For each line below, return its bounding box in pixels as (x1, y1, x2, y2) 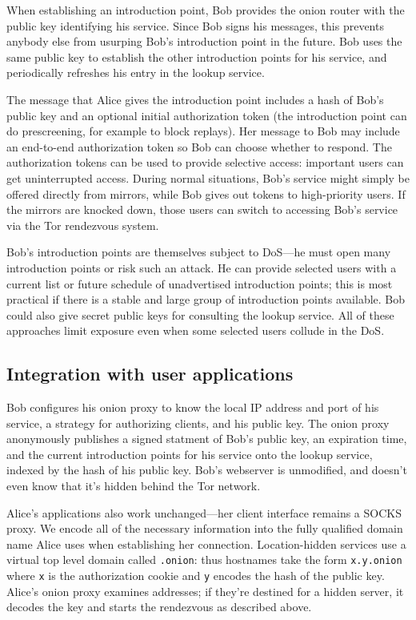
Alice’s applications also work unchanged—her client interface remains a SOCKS (6, 504, 402, 521)
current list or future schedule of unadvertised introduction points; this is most (6, 275, 393, 292)
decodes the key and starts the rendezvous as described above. (6, 598, 312, 615)
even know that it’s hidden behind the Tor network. (6, 477, 261, 494)
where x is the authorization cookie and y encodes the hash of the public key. (6, 567, 385, 584)
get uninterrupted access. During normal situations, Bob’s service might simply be (6, 169, 410, 186)
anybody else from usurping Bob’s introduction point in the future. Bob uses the (6, 33, 402, 50)
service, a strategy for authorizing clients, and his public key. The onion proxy (6, 414, 390, 431)
